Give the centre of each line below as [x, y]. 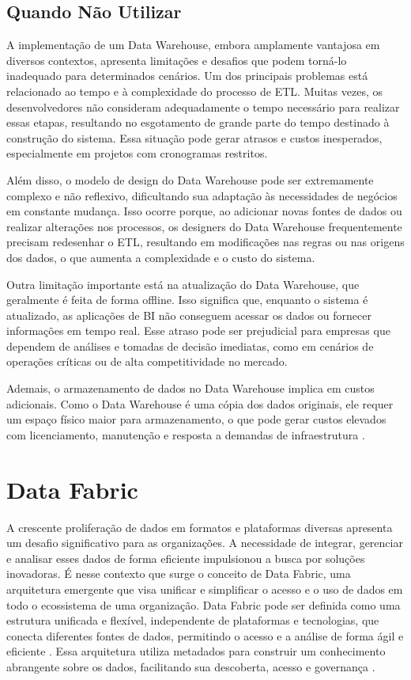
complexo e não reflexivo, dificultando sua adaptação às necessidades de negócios [202, 195]
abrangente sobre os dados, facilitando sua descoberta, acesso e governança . [191, 666]
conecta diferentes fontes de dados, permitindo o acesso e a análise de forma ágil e [205, 635]
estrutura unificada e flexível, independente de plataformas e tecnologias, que [193, 620]
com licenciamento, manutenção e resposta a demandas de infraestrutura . [186, 434]
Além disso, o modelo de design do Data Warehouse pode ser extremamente [190, 179]
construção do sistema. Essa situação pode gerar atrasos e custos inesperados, [194, 137]
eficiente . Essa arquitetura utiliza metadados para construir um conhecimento [196, 651]
